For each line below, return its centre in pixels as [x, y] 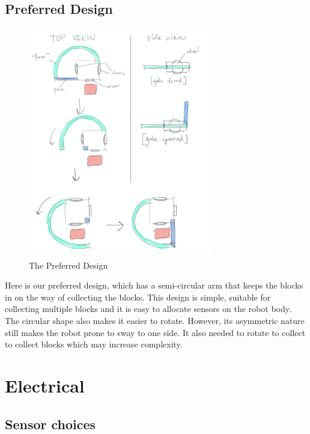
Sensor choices [50, 423]
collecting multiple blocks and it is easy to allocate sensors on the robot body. [148, 309]
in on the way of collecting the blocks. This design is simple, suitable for [138, 297]
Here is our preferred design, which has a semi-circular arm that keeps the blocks [154, 285]
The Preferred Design [68, 265]
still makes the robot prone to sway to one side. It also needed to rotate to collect [155, 332]
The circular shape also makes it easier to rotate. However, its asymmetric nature [155, 321]
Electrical [45, 386]
